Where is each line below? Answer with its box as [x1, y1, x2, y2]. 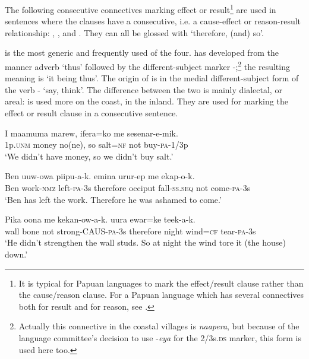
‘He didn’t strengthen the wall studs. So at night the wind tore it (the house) [5, 236, 286, 249]
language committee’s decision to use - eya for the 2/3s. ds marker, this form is [18, 331, 301, 344]
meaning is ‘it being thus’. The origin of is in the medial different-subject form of [5, 72, 299, 84]
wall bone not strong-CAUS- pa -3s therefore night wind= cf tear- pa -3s [5, 224, 256, 237]
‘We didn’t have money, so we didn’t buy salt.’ [5, 150, 174, 162]
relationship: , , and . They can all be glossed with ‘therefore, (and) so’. [5, 26, 264, 39]
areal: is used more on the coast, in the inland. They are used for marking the [5, 95, 288, 107]
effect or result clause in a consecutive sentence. [5, 107, 178, 119]
